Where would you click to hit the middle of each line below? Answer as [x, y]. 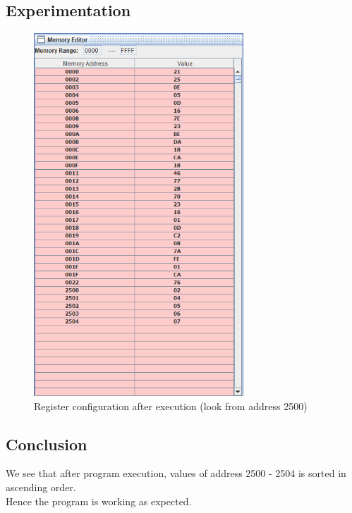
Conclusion [47, 444]
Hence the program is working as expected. [99, 501]
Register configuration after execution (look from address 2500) [171, 406]
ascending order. [41, 487]
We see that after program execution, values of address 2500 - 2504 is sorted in [176, 473]
